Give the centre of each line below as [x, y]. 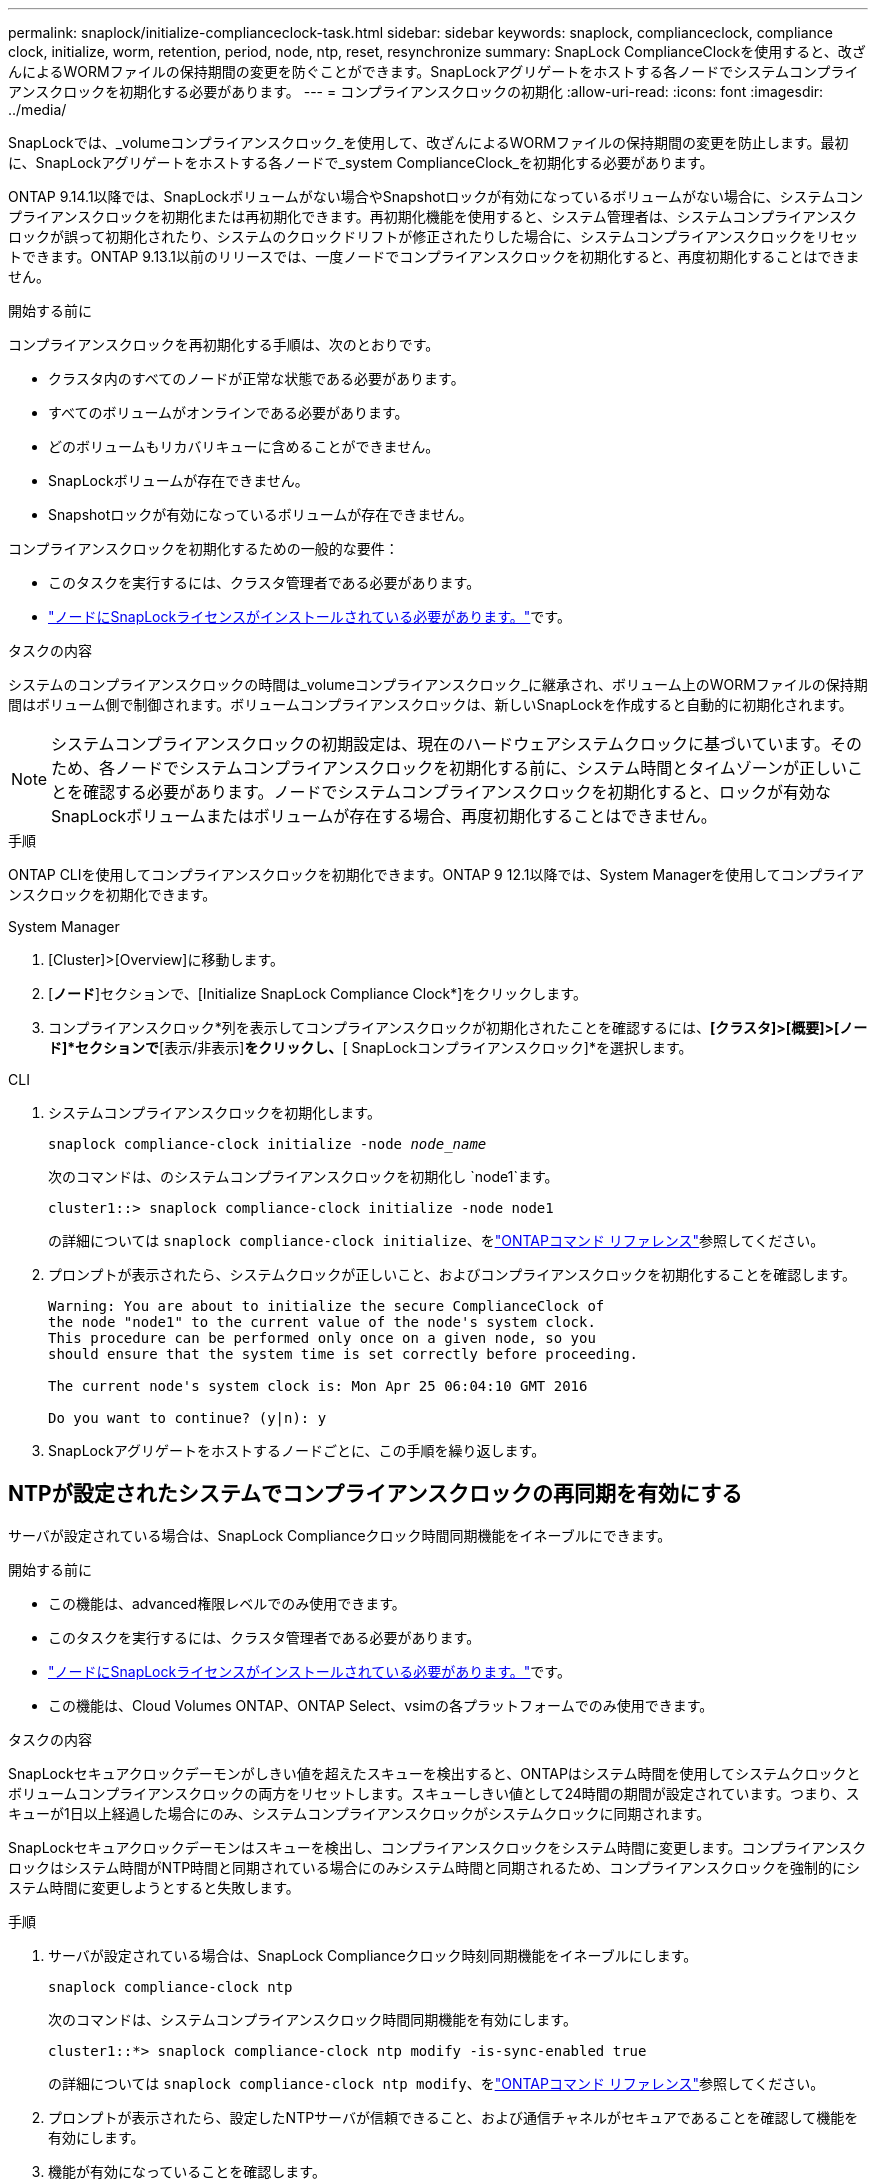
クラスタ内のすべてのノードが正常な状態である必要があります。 [256, 378]
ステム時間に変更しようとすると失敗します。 [154, 1887]
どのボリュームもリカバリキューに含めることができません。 [244, 446]
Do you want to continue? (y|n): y [187, 1418]
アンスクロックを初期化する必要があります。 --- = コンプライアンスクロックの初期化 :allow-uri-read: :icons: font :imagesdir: [416, 91]
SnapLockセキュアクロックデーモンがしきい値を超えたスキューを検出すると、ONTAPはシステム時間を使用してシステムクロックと [434, 1773]
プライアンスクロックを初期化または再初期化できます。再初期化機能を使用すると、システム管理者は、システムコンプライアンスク [433, 216]
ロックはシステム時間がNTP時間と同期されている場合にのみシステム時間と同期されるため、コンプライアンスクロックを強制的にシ [434, 1867]
